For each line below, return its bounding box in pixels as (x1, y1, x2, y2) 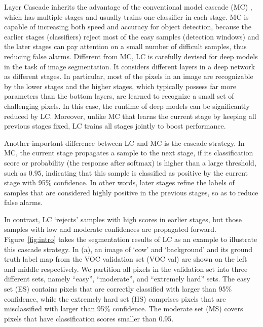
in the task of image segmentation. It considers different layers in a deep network (4, 61, 255, 71)
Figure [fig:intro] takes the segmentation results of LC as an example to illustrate (4, 234, 257, 244)
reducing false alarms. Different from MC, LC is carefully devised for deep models (4, 51, 258, 61)
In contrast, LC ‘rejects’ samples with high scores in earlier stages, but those (4, 214, 242, 224)
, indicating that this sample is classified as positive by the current (41, 167, 248, 178)
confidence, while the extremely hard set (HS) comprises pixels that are (4, 293, 226, 304)
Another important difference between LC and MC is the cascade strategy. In (4, 137, 245, 148)
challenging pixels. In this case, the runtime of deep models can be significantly (4, 100, 250, 111)
